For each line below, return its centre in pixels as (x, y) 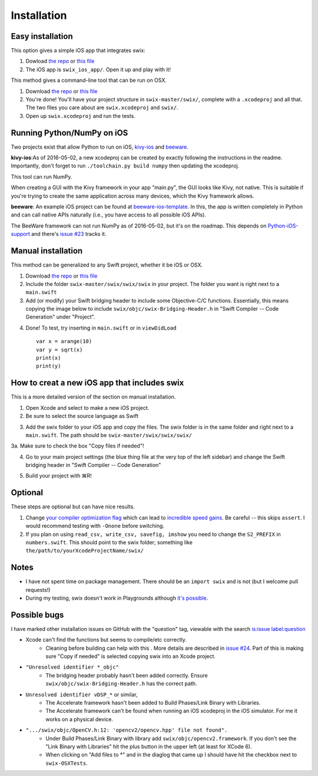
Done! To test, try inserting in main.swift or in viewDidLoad (101, 328)
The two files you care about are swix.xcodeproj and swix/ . (102, 108)
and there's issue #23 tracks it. (69, 234)
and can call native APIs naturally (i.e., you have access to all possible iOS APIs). (108, 215)
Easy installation (42, 36)
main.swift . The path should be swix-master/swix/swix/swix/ (109, 435)
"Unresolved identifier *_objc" (72, 667)
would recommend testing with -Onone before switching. (95, 526)
